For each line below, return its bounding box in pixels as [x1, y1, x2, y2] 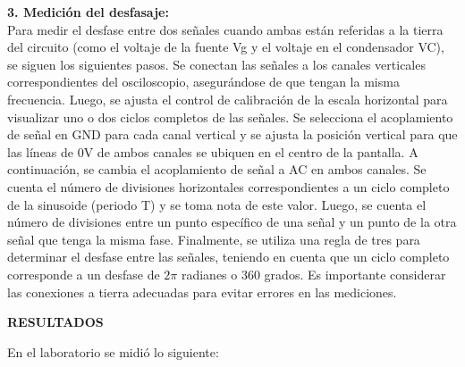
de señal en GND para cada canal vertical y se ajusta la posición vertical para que [7, 125, 458, 144]
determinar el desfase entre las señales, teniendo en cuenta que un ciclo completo [7, 247, 450, 266]
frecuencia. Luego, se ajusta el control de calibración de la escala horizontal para [7, 89, 448, 108]
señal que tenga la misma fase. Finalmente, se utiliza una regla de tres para [7, 229, 420, 248]
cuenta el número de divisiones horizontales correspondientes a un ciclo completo [7, 177, 450, 196]
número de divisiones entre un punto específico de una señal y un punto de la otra [7, 213, 457, 231]
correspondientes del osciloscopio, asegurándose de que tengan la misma [7, 72, 400, 91]
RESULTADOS [7, 313, 104, 331]
